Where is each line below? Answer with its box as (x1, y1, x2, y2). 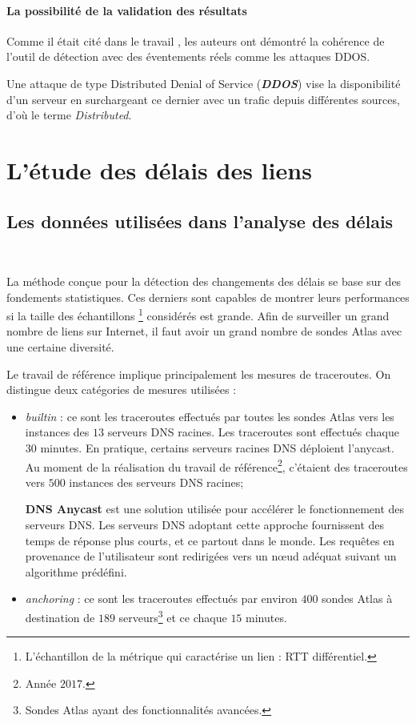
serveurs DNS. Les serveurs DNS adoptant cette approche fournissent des (25, 516, 385, 532)
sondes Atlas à (322, 590, 393, 607)
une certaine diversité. (6, 338, 114, 355)
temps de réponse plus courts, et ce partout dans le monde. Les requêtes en (25, 532, 395, 548)
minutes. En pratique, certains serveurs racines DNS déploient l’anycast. (40, 439, 394, 456)
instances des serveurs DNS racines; (69, 473, 244, 490)
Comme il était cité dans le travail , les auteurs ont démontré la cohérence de (6, 32, 385, 49)
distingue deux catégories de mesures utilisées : (6, 381, 237, 398)
